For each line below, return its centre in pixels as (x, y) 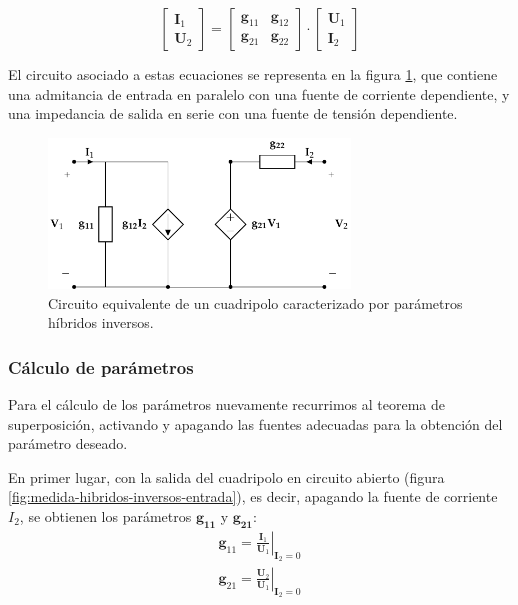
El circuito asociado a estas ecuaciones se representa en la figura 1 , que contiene (253, 74)
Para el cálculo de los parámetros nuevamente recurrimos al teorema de (226, 403)
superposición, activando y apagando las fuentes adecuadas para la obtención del (255, 423)
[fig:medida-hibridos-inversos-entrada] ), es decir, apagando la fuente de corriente (253, 496)
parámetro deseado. (68, 443)
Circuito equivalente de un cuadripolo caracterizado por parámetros (255, 302)
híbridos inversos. (101, 322)
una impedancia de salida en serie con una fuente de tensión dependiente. (233, 113)
